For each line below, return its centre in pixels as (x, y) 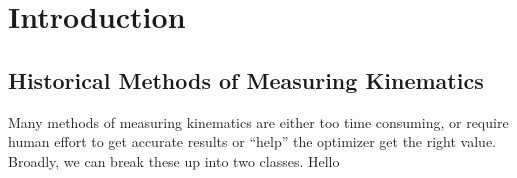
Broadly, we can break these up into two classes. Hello (174, 160)
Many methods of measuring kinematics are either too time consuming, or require (258, 121)
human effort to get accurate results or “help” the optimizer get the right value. (252, 141)
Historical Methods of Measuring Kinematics (246, 79)
